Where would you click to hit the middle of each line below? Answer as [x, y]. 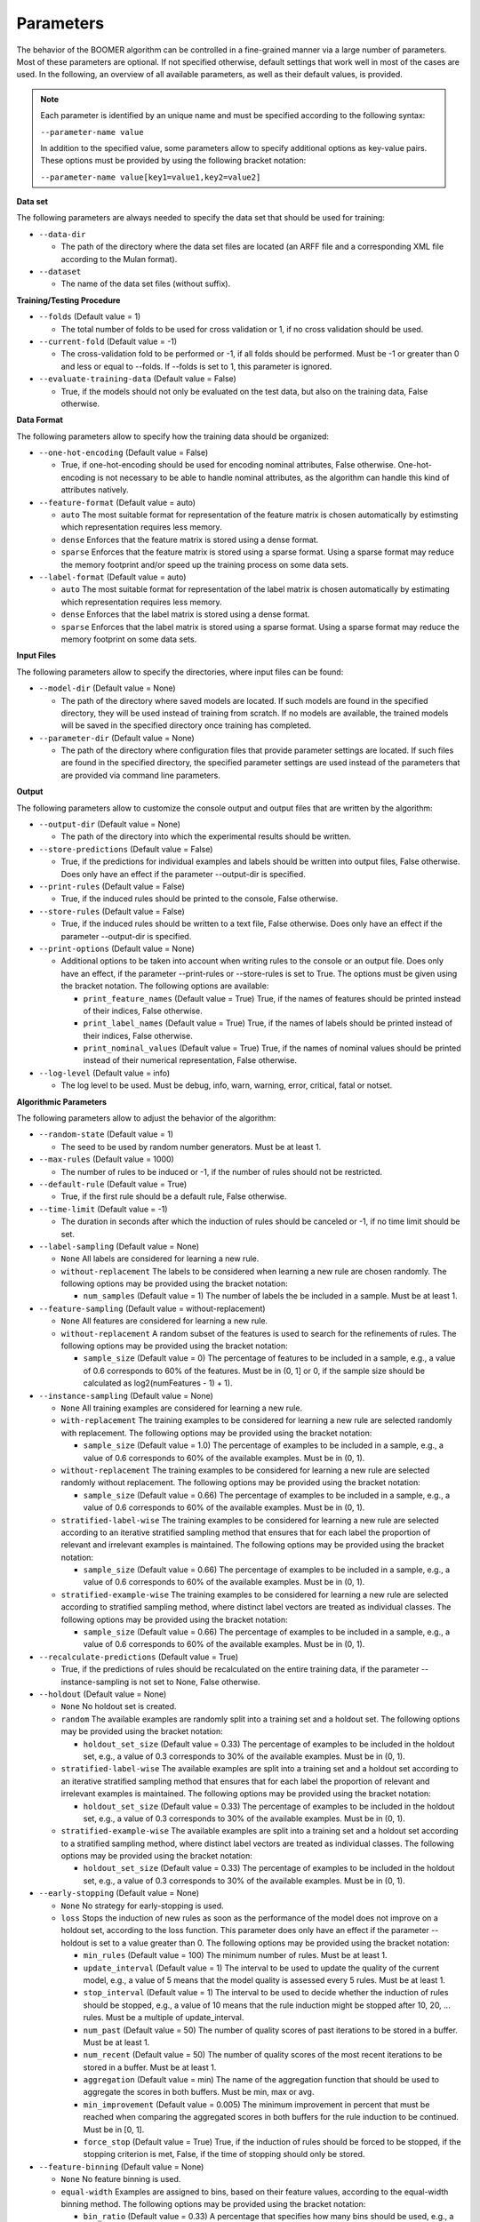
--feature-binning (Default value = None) [121, 2166]
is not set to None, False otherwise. [196, 1682]
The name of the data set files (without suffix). [146, 284]
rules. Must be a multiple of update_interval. [164, 2018]
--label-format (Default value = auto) [112, 577]
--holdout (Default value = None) [103, 1694]
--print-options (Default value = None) [116, 948]
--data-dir [62, 234]
